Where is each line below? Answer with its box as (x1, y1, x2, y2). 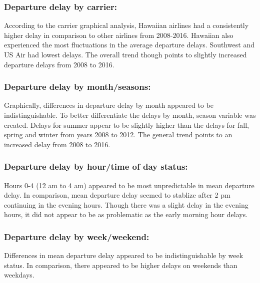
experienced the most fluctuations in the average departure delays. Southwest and (4, 39, 254, 50)
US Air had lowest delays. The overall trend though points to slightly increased (4, 49, 247, 59)
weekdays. (4, 270, 34, 280)
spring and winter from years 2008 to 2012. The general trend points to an (4, 129, 232, 140)
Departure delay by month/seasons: (4, 80, 151, 93)
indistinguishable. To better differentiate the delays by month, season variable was (4, 110, 256, 120)
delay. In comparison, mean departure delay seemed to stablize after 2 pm (4, 190, 230, 200)
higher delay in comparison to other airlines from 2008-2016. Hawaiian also (4, 29, 233, 40)
